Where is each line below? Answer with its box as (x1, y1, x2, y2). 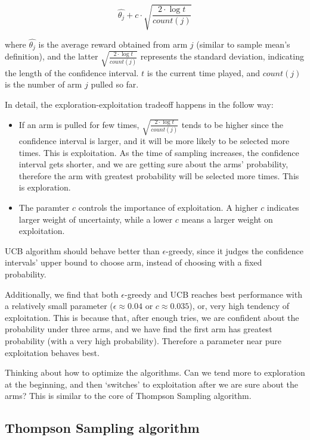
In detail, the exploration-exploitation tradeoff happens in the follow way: (5, 98, 274, 110)
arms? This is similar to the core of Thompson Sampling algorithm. (5, 389, 252, 402)
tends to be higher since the (181, 118, 283, 130)
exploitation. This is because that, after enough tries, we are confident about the (5, 311, 299, 323)
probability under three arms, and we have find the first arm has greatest (5, 323, 272, 335)
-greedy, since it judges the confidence (166, 244, 303, 257)
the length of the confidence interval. (5, 66, 139, 79)
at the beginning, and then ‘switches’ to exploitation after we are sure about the (5, 377, 298, 390)
